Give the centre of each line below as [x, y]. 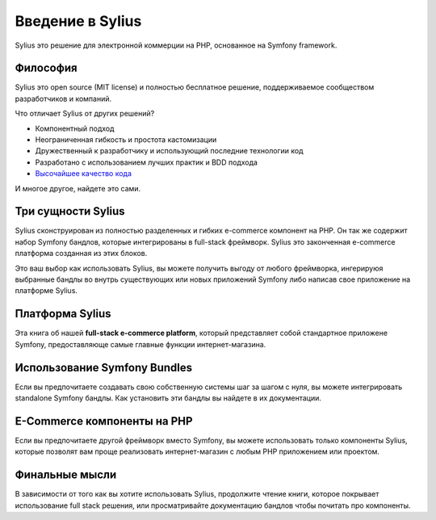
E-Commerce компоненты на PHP [104, 421]
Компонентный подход [75, 128]
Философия [46, 68]
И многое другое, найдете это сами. [78, 188]
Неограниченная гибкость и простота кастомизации [126, 140]
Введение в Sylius [78, 21]
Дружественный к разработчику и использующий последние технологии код [169, 151]
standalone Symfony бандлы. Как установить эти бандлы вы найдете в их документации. [168, 398]
